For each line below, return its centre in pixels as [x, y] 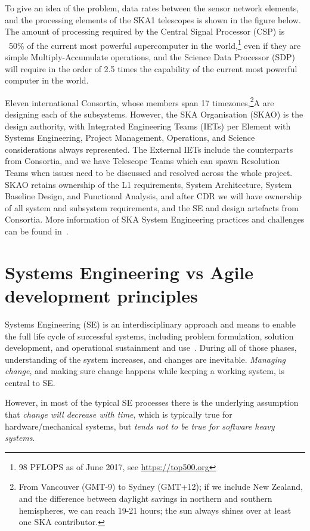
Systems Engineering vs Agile [129, 272]
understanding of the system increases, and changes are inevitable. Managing [145, 359]
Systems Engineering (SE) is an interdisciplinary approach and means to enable [150, 324]
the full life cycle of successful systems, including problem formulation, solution [149, 336]
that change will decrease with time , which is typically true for [119, 414]
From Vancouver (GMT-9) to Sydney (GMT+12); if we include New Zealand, [161, 487]
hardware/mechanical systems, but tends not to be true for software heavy [140, 426]
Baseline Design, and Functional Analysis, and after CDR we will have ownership [154, 196]
